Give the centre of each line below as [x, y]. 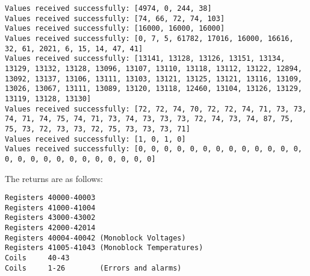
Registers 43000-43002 [50, 218]
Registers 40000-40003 [50, 198]
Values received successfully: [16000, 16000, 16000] [115, 29]
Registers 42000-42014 [50, 228]
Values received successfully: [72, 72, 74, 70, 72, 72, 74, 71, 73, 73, [156, 109]
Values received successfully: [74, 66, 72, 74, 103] [115, 18]
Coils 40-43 [37, 258]
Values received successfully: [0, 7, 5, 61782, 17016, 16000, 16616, [149, 38]
